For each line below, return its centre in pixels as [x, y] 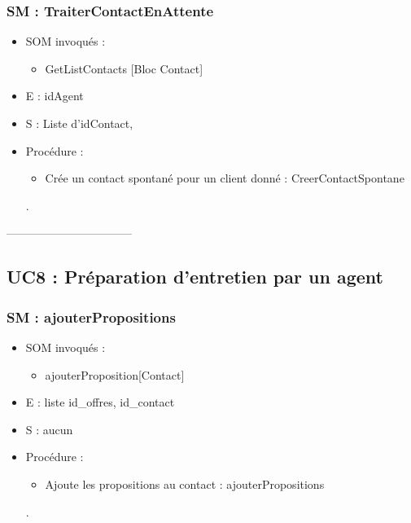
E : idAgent [55, 96]
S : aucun [49, 429]
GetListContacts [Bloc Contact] [124, 68]
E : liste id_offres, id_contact [100, 402]
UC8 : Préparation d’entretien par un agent [195, 277]
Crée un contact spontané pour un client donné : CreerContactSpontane [225, 178]
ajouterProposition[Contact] [115, 374]
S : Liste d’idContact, [79, 123]
